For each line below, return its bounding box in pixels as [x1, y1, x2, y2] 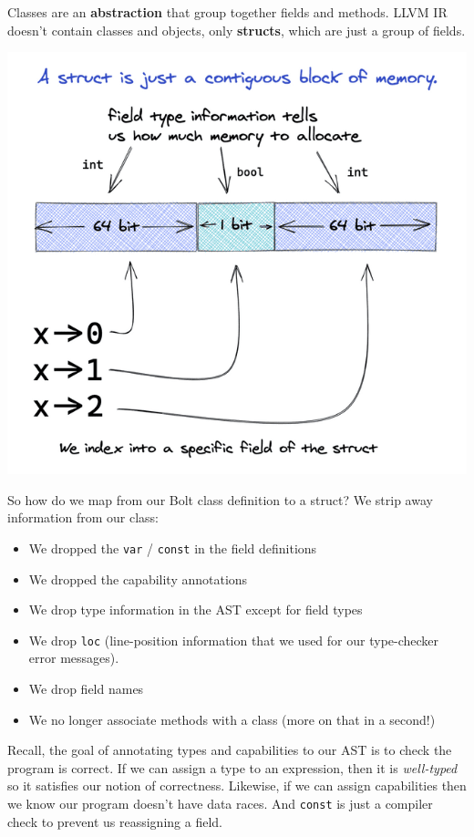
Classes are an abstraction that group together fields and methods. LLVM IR [7, 3, 448, 21]
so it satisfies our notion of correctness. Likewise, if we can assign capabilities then [7, 776, 467, 795]
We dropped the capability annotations [28, 569, 248, 588]
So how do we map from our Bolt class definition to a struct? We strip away [7, 490, 433, 509]
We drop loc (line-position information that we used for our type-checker [28, 630, 439, 649]
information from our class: [7, 508, 159, 527]
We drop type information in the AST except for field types [28, 600, 363, 619]
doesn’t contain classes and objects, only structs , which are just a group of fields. [7, 20, 466, 39]
